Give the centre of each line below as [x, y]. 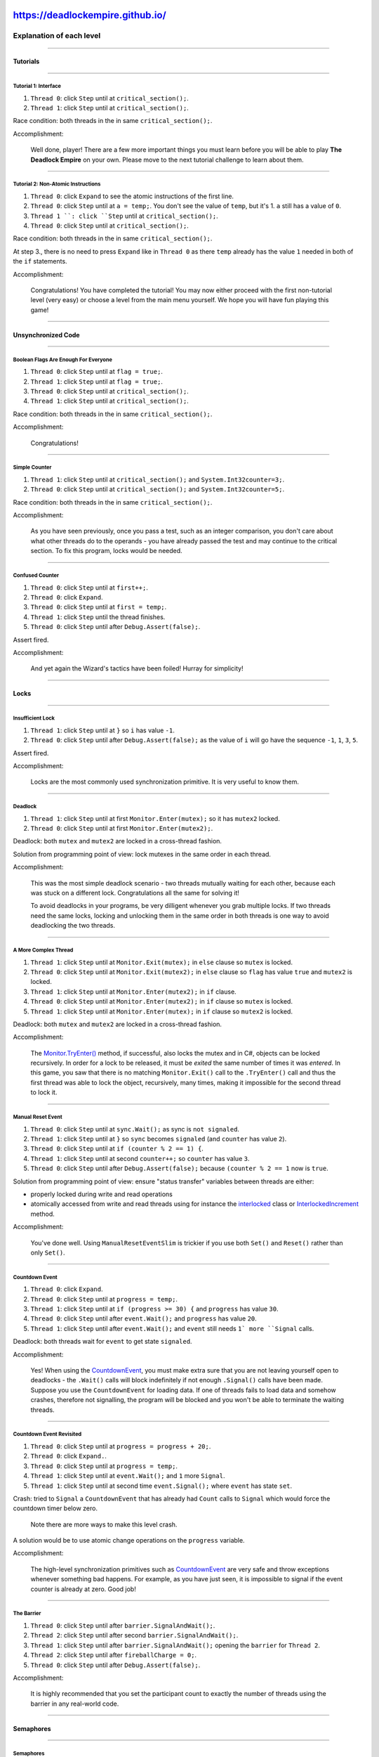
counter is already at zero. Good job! [83, 1589]
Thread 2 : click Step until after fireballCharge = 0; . [113, 1655]
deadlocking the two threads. [73, 926]
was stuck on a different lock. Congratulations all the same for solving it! [135, 893]
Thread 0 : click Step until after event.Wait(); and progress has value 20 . [144, 1318]
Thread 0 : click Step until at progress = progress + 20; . [121, 1446]
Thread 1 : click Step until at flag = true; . [97, 381]
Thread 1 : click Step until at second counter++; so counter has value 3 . [140, 1158]
